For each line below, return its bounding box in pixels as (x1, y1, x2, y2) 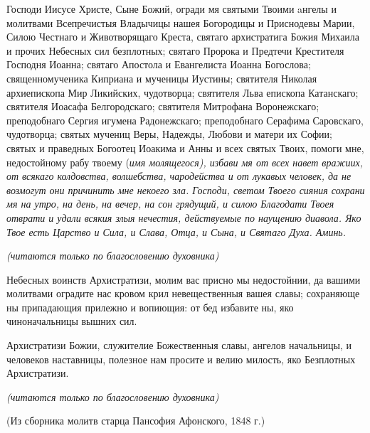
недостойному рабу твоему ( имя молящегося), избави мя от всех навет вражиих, (6, 154, 363, 169)
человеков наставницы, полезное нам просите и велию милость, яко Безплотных (6, 351, 356, 366)
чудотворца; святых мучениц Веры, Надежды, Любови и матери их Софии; (6, 127, 332, 141)
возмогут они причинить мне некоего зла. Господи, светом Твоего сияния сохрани (6, 182, 365, 197)
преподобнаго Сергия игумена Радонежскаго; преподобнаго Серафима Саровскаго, (6, 112, 364, 127)
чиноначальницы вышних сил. (6, 314, 137, 328)
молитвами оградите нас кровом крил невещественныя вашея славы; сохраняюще (6, 286, 360, 301)
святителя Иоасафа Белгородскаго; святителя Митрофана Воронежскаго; (6, 99, 319, 114)
